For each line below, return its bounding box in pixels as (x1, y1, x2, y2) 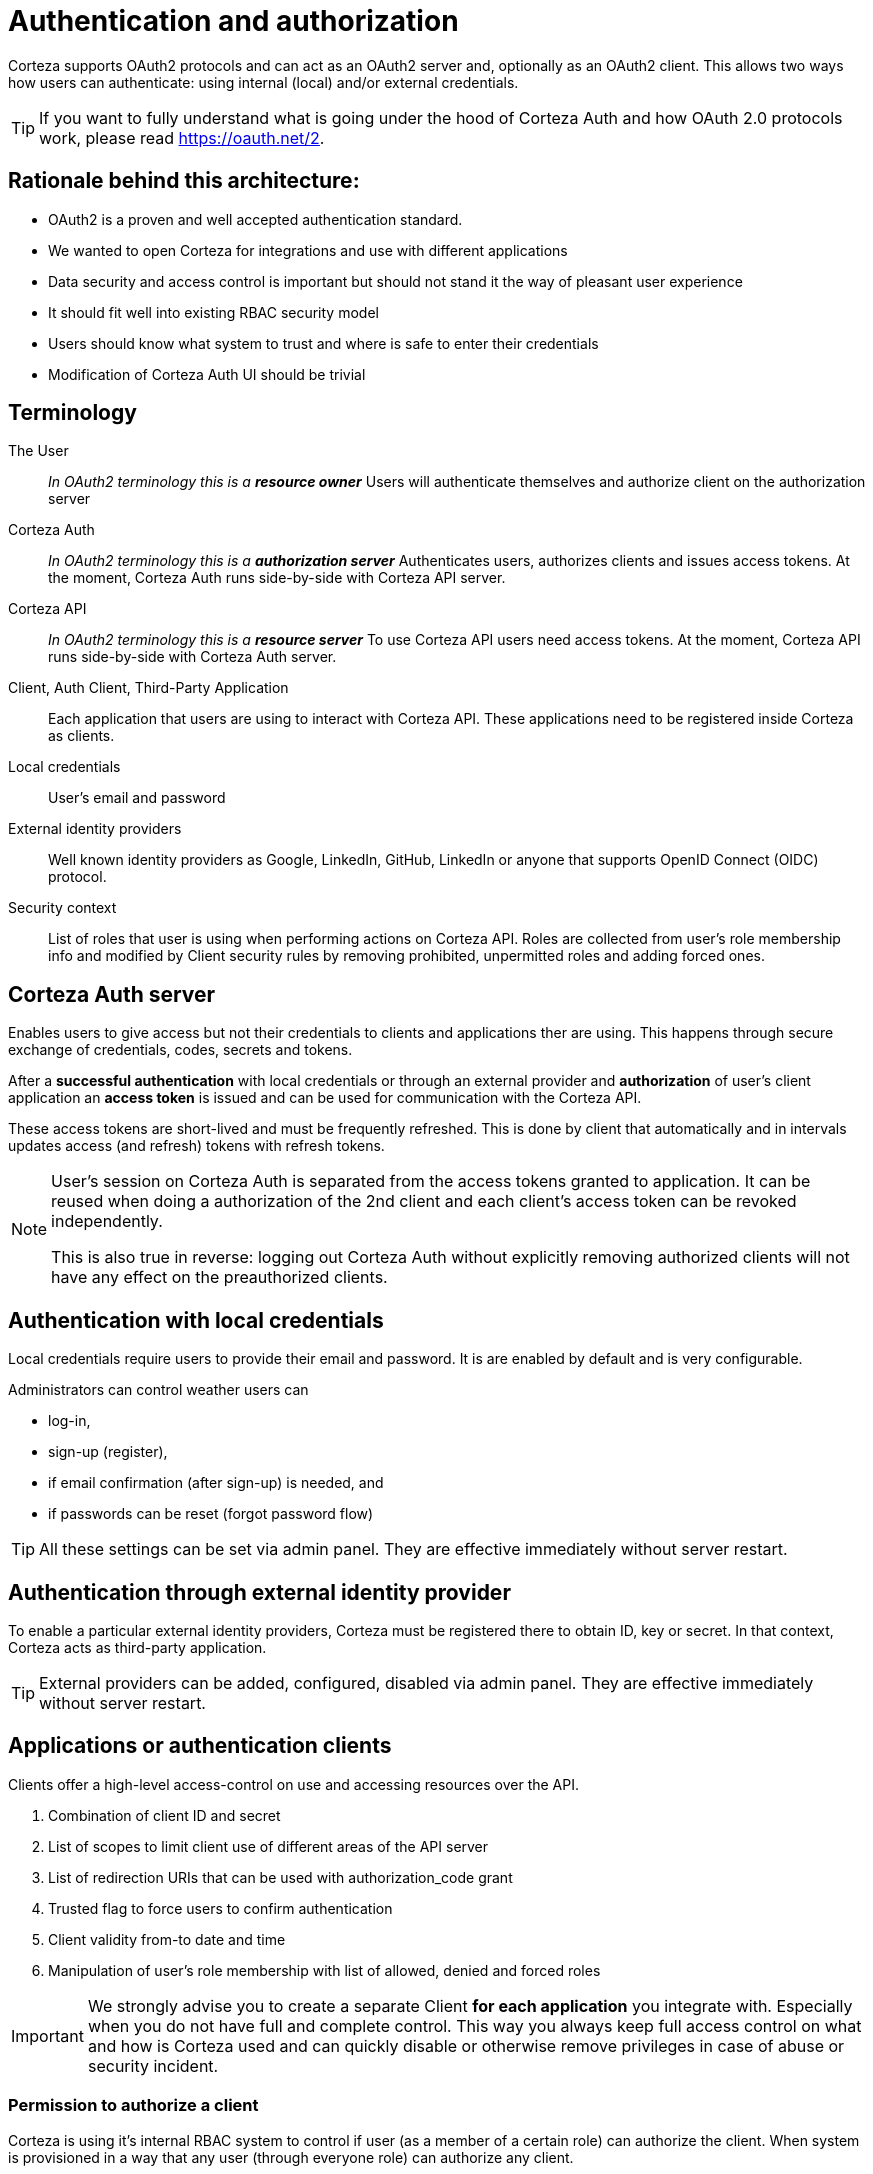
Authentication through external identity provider (8, 1579, 511, 1605)
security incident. (87, 2055, 219, 2076)
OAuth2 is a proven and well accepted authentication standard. (48, 210, 463, 228)
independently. (51, 1211, 163, 1232)
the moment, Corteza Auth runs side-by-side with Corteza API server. (48, 569, 506, 587)
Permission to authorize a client (8, 2095, 259, 2116)
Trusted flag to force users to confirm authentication (48, 1899, 393, 1917)
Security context (8, 899, 117, 917)
